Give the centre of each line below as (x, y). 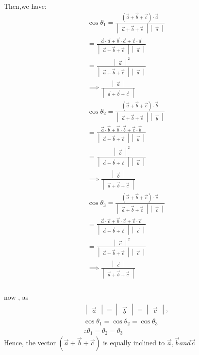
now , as (16, 297)
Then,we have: (25, 6)
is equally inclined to (134, 343)
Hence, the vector (30, 343)
